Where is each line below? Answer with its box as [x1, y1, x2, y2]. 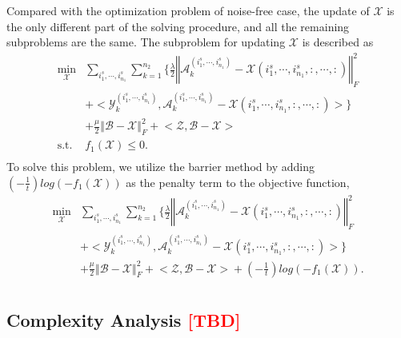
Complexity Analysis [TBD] [6, 308, 241, 332]
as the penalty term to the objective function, [126, 173, 350, 190]
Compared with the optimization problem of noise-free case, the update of [6, 2, 370, 18]
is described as [302, 34, 374, 50]
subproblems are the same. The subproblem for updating [6, 34, 286, 50]
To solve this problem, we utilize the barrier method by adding [6, 158, 315, 175]
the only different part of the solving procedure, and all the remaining [6, 18, 350, 34]
